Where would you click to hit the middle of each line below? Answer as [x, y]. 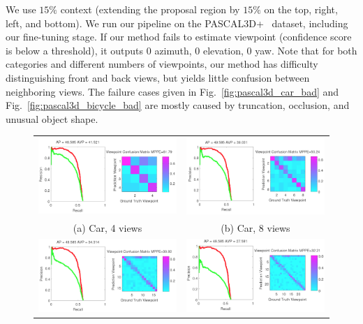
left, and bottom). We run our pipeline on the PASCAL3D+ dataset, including [177, 23]
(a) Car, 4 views [108, 227]
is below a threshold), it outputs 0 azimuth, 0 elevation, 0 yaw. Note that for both [181, 50]
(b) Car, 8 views [255, 227]
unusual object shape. [52, 118]
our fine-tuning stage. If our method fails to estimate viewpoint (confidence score [179, 37]
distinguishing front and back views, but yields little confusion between [158, 77]
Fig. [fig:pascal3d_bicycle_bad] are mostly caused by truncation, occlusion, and [178, 105]
